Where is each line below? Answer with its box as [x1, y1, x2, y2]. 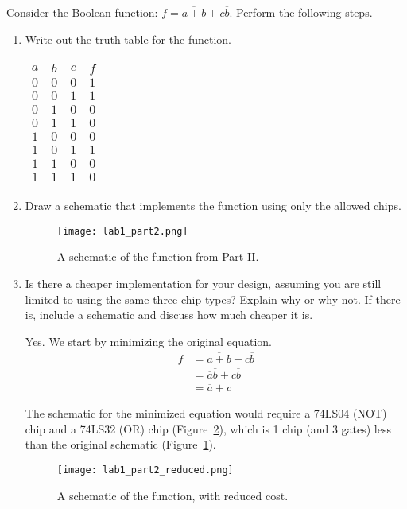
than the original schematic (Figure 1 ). [25, 436, 216, 453]
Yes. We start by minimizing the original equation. [25, 332, 272, 349]
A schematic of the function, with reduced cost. [56, 487, 289, 503]
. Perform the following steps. [229, 4, 373, 20]
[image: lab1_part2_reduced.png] [56, 464, 234, 476]
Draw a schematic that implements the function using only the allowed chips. [25, 197, 401, 214]
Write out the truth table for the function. [25, 30, 231, 47]
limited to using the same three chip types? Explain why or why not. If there [25, 290, 401, 307]
